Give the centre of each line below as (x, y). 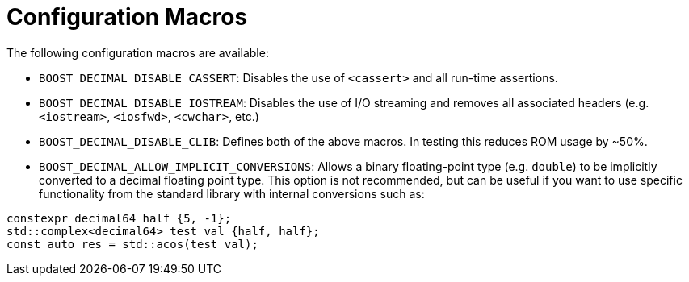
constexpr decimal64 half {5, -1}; (119, 218)
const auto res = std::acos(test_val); (132, 244)
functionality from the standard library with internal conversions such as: (232, 193)
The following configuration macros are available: (138, 52)
